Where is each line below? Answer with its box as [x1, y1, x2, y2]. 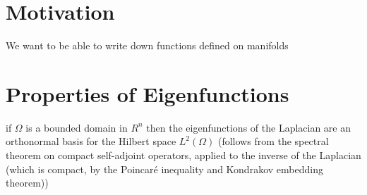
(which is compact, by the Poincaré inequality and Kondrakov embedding [6, 161, 323, 176]
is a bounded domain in [25, 120, 128, 134]
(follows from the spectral [217, 134, 329, 149]
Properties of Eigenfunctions [6, 79, 289, 108]
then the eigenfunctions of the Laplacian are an [146, 120, 351, 134]
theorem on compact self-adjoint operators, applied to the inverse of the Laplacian [6, 148, 361, 163]
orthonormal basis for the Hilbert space [6, 134, 176, 149]
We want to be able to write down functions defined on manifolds [6, 38, 289, 53]
